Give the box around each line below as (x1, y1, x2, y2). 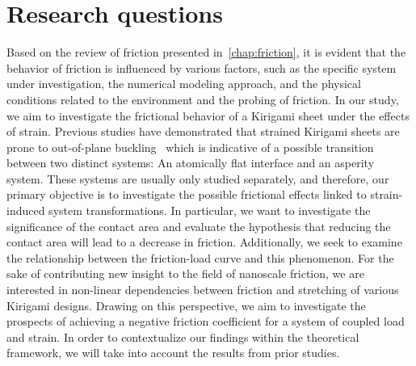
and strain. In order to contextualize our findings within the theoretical (6, 328, 359, 345)
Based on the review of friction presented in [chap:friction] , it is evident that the (6, 44, 406, 61)
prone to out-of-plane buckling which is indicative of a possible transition (6, 138, 374, 155)
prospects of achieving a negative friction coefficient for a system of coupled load (6, 313, 405, 330)
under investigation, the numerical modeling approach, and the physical (6, 75, 361, 92)
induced (6, 202, 45, 219)
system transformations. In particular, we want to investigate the (48, 202, 371, 219)
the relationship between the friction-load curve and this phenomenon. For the (6, 249, 394, 266)
